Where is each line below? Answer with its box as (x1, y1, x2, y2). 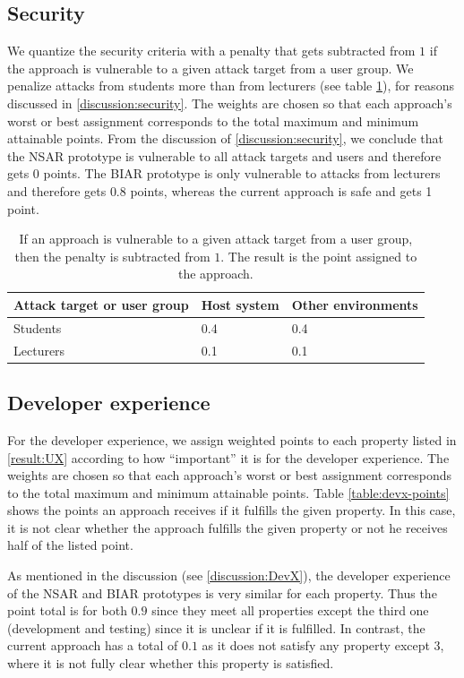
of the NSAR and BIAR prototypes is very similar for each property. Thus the (7, 583, 437, 602)
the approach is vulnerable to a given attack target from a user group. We (7, 58, 414, 77)
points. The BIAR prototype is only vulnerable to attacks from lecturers (43, 164, 441, 183)
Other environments (291, 295, 418, 313)
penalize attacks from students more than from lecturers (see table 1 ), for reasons (7, 76, 454, 95)
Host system (201, 295, 279, 313)
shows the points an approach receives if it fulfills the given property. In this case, (7, 501, 456, 519)
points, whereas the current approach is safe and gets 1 (130, 181, 433, 200)
